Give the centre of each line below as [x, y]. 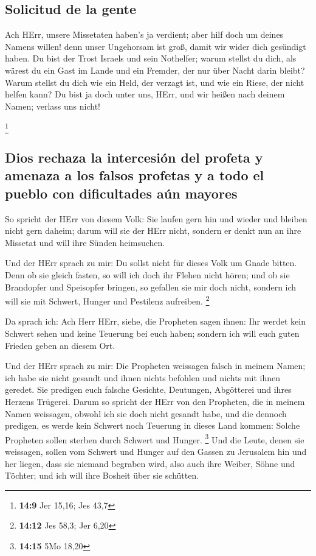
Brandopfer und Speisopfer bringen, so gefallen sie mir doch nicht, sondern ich [151, 287]
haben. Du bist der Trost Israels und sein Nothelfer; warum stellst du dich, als [151, 58]
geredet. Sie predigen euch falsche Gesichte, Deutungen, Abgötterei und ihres [148, 389]
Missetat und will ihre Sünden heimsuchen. [85, 242]
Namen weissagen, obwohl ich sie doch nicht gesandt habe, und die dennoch [146, 413]
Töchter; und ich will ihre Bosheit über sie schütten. [102, 475]
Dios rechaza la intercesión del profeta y [134, 157]
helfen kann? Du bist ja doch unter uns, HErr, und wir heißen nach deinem [145, 94]
